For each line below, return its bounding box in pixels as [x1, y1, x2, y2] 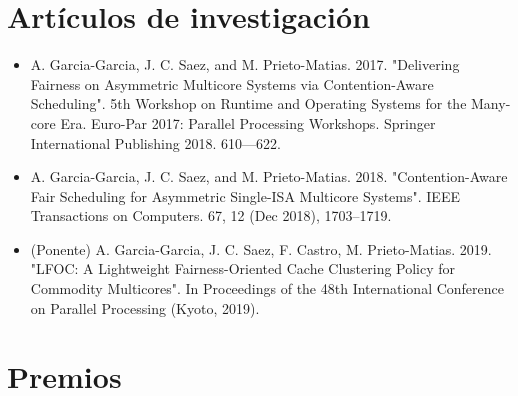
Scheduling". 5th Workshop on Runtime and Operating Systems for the [30, 93, 467, 114]
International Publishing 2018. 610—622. [30, 132, 281, 153]
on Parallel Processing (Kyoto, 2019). [30, 297, 260, 318]
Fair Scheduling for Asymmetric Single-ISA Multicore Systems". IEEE [30, 185, 460, 206]
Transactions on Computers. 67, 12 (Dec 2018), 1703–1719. [30, 205, 392, 226]
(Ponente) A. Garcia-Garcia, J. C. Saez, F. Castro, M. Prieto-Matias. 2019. [30, 238, 492, 259]
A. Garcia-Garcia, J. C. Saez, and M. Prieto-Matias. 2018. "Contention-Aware [30, 166, 508, 187]
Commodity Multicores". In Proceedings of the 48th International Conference [30, 278, 504, 299]
